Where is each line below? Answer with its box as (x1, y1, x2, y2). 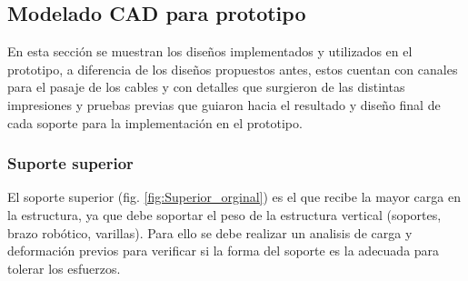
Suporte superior (7, 152, 134, 175)
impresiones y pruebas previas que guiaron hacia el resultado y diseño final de (7, 95, 441, 114)
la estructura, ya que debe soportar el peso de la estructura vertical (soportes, (7, 205, 442, 224)
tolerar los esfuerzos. (7, 258, 121, 277)
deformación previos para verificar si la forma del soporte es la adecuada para (7, 241, 440, 260)
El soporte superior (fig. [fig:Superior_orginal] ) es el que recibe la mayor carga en (7, 187, 461, 206)
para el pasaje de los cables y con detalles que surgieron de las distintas (7, 77, 405, 96)
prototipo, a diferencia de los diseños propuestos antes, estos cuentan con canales (7, 59, 458, 78)
